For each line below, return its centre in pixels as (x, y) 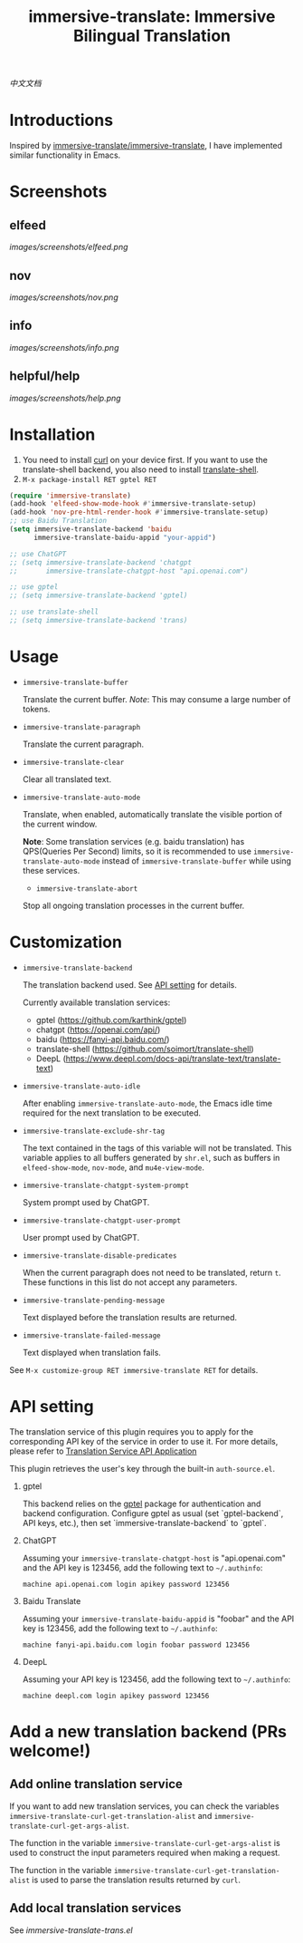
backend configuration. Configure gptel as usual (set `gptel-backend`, (153, 1513)
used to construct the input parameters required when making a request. (145, 1852)
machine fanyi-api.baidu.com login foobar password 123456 (136, 1645)
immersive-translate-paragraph (81, 727)
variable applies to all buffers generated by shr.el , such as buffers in (151, 1157)
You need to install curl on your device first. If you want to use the (145, 459)
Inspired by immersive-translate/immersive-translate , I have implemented (146, 146)
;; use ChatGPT (38, 554)
